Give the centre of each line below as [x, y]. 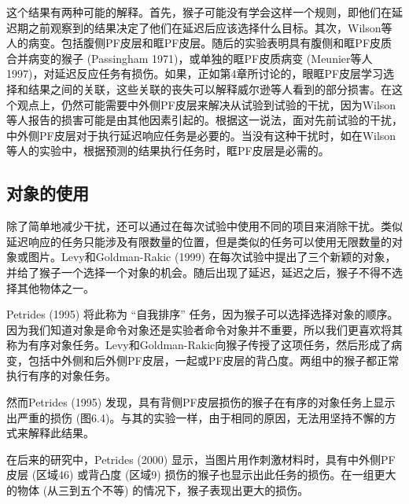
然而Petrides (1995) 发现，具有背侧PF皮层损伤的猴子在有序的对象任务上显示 [201, 402]
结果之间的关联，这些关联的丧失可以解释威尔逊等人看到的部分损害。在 [210, 88]
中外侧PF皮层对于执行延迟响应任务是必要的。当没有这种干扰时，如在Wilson [201, 135]
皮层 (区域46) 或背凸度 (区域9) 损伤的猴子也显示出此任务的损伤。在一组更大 [201, 475]
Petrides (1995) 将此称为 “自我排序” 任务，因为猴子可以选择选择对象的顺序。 [203, 314]
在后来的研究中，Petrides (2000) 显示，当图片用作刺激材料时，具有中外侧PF [201, 459]
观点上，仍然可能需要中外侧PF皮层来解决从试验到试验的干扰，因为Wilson [206, 104]
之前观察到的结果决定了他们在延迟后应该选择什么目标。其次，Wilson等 [210, 27]
